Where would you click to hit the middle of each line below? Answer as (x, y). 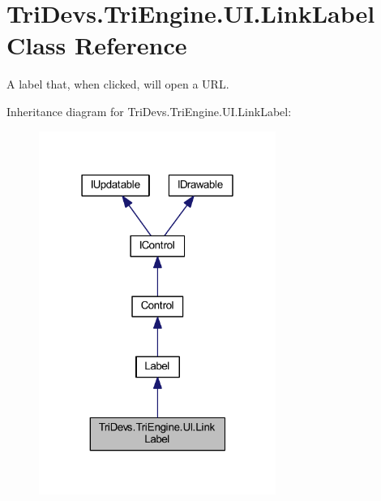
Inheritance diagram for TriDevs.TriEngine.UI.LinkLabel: (149, 111)
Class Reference (97, 45)
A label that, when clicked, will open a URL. (118, 84)
